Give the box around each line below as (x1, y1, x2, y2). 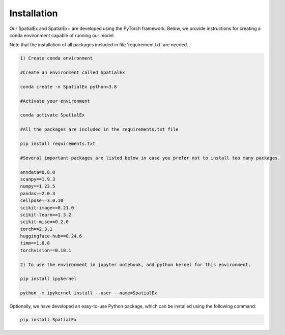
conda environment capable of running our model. (9, 32, 115, 38)
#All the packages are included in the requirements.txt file (20, 127, 179, 132)
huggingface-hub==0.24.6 (20, 233, 82, 239)
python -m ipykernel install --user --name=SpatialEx (20, 290, 157, 296)
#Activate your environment (20, 98, 90, 104)
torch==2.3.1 (20, 226, 53, 232)
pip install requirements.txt (20, 141, 96, 146)
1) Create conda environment (20, 55, 93, 61)
